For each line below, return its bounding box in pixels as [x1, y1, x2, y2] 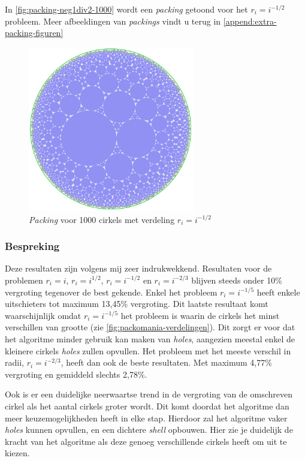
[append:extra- [223, 14, 277, 27]
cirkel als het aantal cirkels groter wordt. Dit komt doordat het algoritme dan [5, 399, 289, 412]
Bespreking [5, 239, 60, 254]
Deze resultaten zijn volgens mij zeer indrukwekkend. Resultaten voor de [5, 262, 272, 275]
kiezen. [5, 447, 30, 459]
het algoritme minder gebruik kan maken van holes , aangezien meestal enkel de [5, 332, 295, 345]
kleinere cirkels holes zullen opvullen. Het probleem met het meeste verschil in [5, 344, 291, 357]
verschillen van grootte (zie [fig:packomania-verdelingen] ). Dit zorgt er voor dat [5, 321, 295, 333]
